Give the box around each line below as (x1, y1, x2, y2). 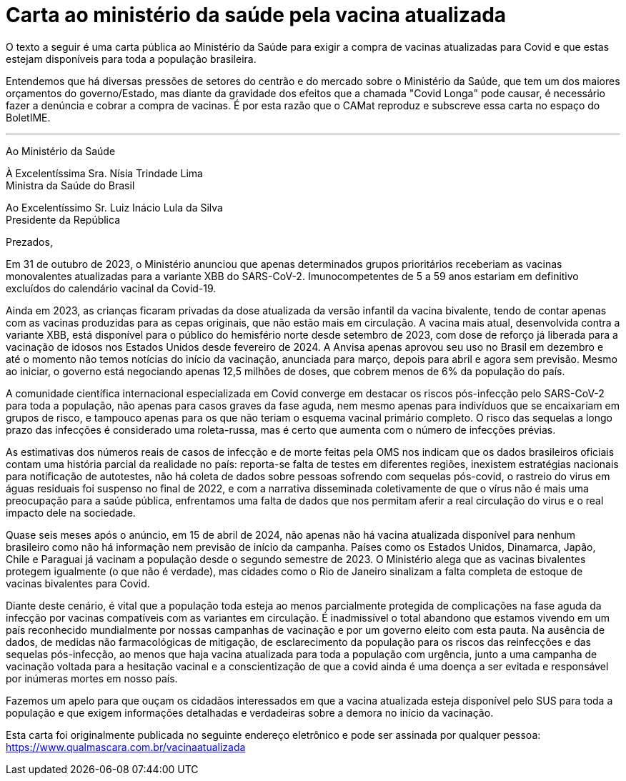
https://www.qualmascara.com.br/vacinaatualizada (6, 740, 246, 753)
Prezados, (6, 235, 53, 248)
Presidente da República (6, 213, 121, 226)
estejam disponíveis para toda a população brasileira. (6, 52, 257, 65)
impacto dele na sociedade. (6, 506, 136, 519)
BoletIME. (6, 111, 51, 124)
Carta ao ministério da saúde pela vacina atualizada (6, 3, 507, 27)
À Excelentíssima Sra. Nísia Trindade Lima (6, 166, 203, 179)
